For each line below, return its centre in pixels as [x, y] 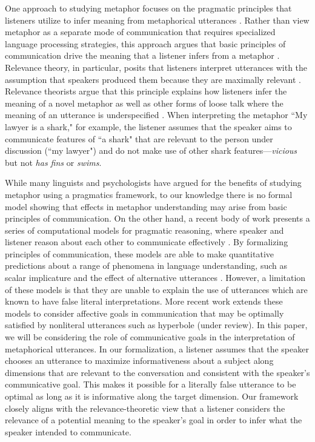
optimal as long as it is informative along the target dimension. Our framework [152, 396]
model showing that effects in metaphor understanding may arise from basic [146, 206]
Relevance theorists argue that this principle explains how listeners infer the [146, 91]
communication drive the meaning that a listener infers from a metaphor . [142, 55]
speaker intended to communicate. [68, 431]
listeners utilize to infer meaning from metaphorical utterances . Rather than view [157, 20]
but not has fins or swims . [53, 162]
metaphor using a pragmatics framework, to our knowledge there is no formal [149, 194]
